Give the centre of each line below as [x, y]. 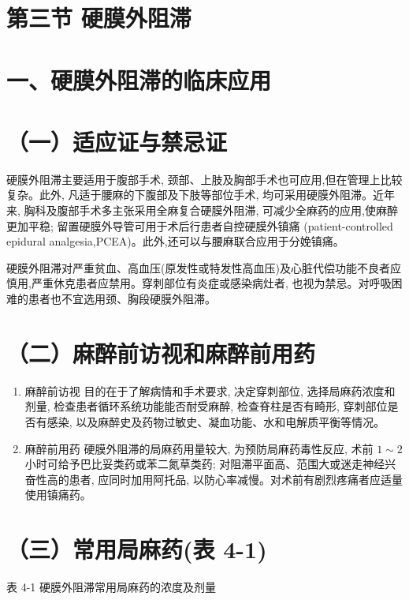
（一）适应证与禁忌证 [117, 141]
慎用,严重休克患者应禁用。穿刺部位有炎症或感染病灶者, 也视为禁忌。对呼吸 [199, 283]
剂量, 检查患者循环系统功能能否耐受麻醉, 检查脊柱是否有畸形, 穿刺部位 [206, 406]
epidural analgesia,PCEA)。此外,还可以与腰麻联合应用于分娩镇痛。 [175, 241]
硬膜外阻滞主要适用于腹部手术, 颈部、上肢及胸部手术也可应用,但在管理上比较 [204, 179]
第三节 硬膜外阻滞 [99, 18]
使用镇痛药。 [58, 495]
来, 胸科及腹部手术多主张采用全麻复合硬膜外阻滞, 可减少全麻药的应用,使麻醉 [202, 210]
